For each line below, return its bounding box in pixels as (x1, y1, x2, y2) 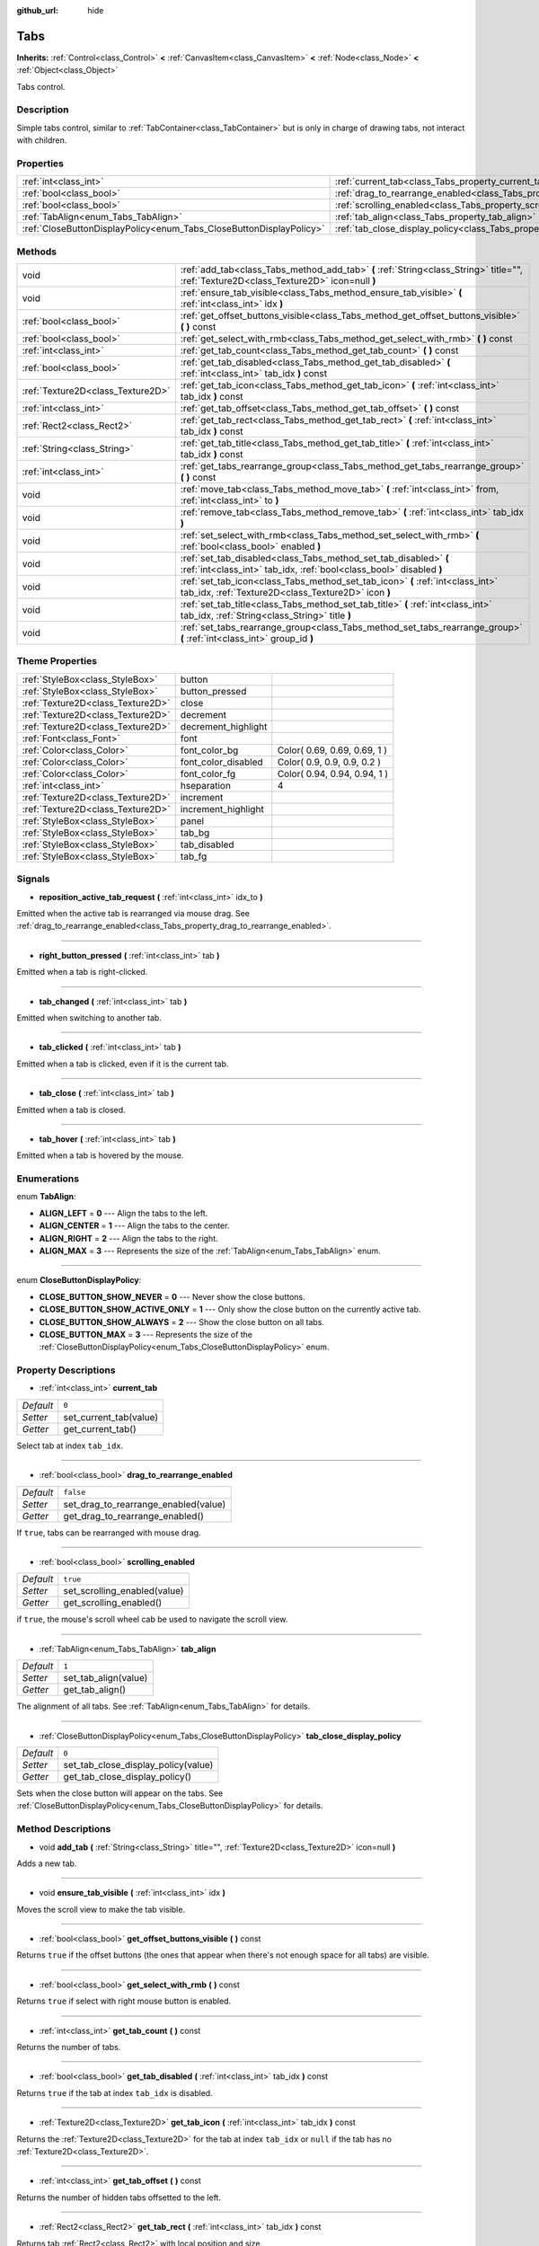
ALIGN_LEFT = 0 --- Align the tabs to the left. (39, 1207, 208, 1218)
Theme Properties (16, 655, 98, 668)
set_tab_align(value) (63, 1672, 148, 1684)
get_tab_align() (63, 1684, 126, 1696)
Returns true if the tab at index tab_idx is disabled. (16, 2087, 213, 2098)
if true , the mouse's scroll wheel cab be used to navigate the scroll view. (16, 1614, 288, 1625)
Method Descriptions (16, 1823, 111, 1835)
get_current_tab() (63, 1422, 137, 1435)
